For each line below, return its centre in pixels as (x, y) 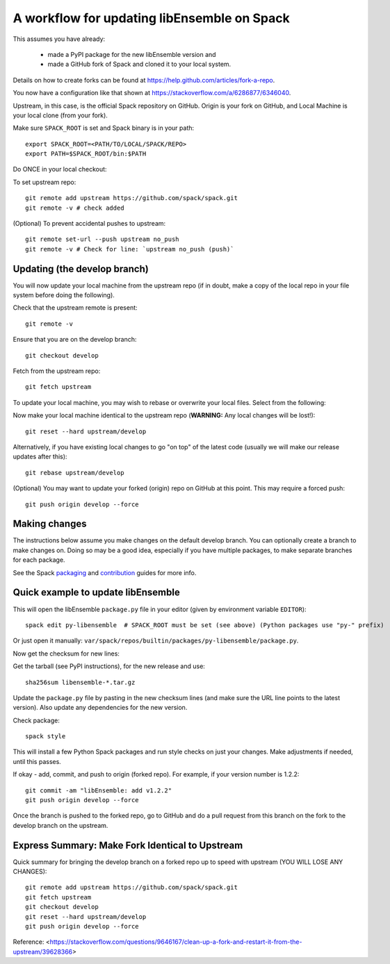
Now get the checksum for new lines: (66, 654)
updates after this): (40, 457)
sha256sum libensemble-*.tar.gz (80, 682)
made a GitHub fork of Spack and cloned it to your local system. (139, 64)
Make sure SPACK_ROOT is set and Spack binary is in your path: (104, 128)
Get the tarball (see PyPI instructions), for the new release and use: (109, 666)
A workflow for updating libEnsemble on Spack (151, 18)
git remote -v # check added (75, 208)
